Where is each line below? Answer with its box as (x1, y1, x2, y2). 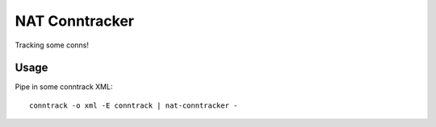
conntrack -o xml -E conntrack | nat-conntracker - (29, 100, 238, 110)
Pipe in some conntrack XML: (15, 82, 113, 92)
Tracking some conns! (15, 40, 89, 50)
